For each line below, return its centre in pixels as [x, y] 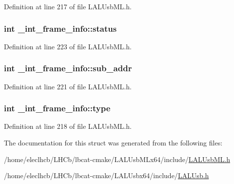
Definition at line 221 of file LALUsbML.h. [68, 86]
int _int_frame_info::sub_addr [68, 68]
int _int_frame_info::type [57, 108]
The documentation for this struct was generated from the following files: [113, 143]
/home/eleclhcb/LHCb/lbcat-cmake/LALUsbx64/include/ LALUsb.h [107, 175]
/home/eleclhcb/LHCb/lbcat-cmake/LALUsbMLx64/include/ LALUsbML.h [117, 159]
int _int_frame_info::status [60, 28]
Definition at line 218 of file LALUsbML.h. [68, 126]
